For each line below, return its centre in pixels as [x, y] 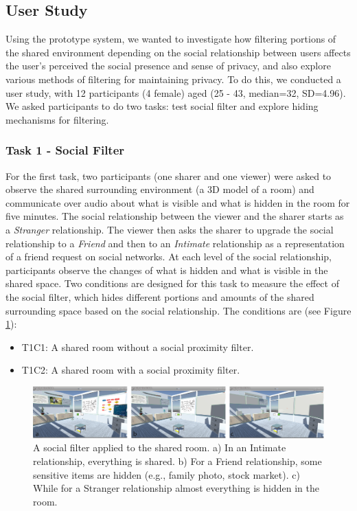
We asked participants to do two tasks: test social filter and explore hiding [162, 106]
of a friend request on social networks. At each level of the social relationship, [169, 257]
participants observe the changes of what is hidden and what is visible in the [167, 270]
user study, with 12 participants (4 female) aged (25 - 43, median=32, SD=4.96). [176, 92]
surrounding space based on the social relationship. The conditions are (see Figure [178, 310]
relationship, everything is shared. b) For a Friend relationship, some [177, 461]
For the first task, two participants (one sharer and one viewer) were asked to [169, 175]
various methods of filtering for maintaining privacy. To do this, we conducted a [173, 79]
